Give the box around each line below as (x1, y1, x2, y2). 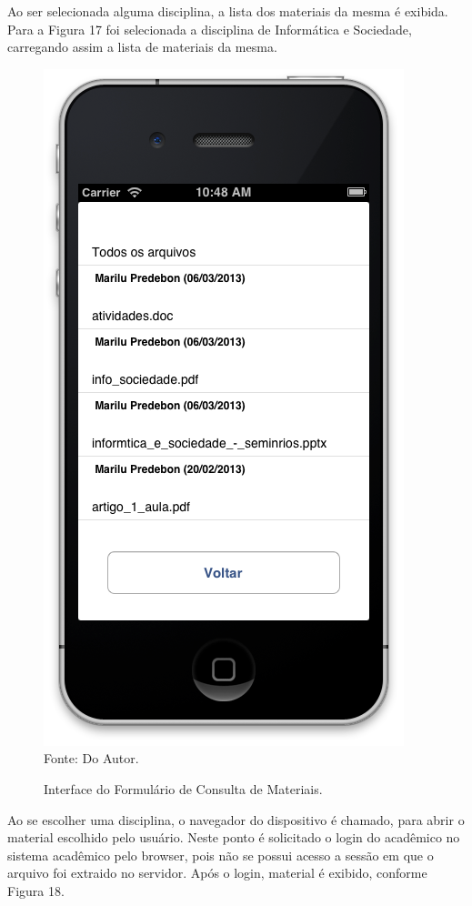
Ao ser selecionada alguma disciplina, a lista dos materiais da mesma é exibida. (7, 2, 448, 20)
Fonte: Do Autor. (44, 749, 139, 768)
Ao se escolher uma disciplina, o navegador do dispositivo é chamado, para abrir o (7, 810, 465, 829)
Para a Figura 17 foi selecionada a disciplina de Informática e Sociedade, (7, 19, 412, 38)
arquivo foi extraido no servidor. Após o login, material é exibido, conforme (7, 863, 427, 882)
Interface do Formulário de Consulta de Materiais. (44, 779, 323, 798)
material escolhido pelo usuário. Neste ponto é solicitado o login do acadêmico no (7, 828, 460, 847)
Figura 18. (7, 881, 65, 900)
